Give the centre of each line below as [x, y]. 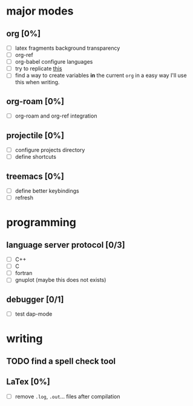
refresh [24, 198]
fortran [24, 273]
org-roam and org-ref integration [56, 116]
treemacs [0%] [35, 176]
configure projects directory [50, 150]
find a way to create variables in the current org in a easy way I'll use [101, 75]
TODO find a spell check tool [61, 361]
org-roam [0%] [35, 101]
